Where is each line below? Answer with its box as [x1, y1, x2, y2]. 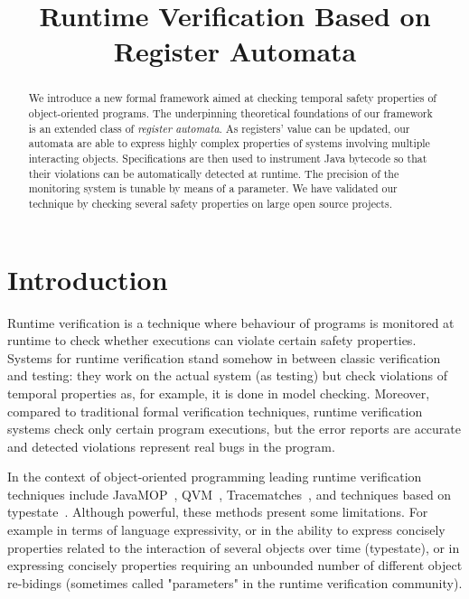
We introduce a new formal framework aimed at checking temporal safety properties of [28, 90, 436, 106]
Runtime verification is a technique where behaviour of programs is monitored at [7, 313, 455, 332]
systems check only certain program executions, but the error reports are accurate [7, 419, 462, 438]
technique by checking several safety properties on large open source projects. [28, 195, 392, 211]
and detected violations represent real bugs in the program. [7, 436, 335, 455]
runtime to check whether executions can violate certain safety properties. [7, 331, 417, 350]
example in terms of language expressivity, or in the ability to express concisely [7, 520, 446, 539]
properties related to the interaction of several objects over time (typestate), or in [7, 538, 460, 557]
